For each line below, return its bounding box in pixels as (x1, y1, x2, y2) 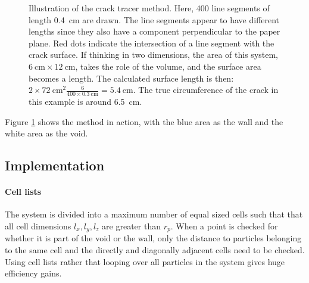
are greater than (102, 219, 161, 232)
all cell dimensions (5, 219, 71, 232)
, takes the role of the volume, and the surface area (75, 60, 261, 72)
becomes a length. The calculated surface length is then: (29, 71, 234, 84)
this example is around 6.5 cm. (29, 95, 142, 107)
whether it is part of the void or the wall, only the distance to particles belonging (5, 232, 302, 244)
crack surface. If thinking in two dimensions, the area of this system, (29, 48, 279, 61)
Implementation (5, 156, 105, 175)
